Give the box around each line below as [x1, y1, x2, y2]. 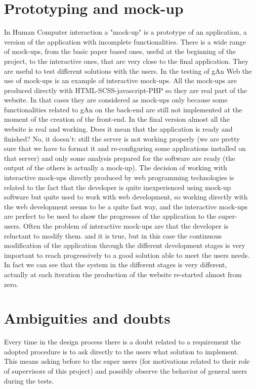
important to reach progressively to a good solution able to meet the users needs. [4, 249, 250, 260]
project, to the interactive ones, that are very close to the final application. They [4, 55, 249, 66]
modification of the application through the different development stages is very [4, 240, 246, 250]
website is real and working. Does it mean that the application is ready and [4, 124, 233, 134]
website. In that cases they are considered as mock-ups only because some [4, 95, 228, 105]
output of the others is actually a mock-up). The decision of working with [4, 162, 227, 173]
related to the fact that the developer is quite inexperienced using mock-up [4, 182, 231, 192]
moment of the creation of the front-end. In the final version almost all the [4, 114, 230, 124]
